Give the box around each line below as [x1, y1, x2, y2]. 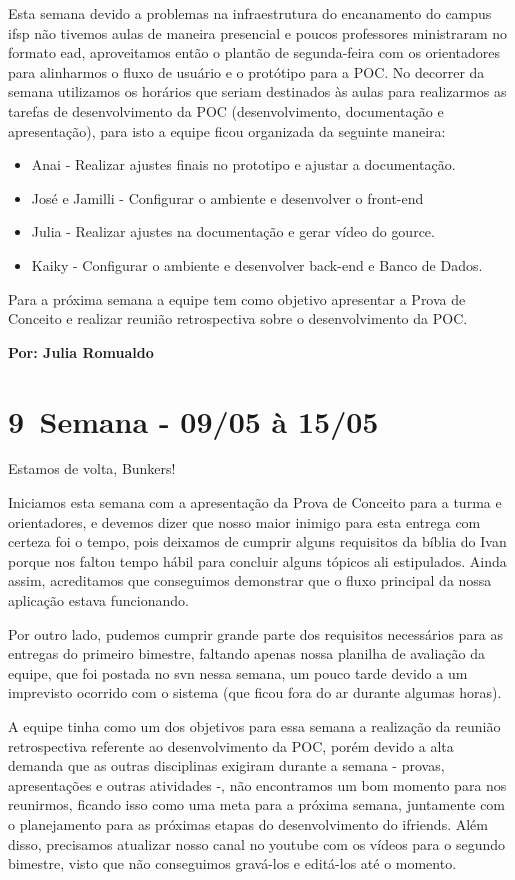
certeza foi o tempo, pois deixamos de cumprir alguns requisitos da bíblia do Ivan [8, 531, 507, 552]
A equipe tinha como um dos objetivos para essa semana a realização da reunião [8, 715, 501, 736]
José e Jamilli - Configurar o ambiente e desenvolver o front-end [31, 187, 424, 208]
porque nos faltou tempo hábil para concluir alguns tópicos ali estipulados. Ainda [8, 550, 507, 571]
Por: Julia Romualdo [8, 341, 154, 362]
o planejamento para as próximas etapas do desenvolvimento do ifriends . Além [8, 813, 488, 834]
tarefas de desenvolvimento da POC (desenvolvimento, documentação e [8, 100, 444, 121]
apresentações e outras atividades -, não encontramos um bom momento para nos [8, 774, 507, 795]
